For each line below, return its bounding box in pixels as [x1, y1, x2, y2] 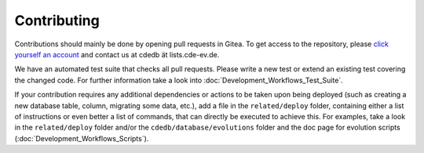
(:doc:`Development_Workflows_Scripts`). [14, 133, 149, 143]
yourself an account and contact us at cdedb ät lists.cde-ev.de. [14, 49, 220, 59]
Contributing [14, 12, 100, 29]
